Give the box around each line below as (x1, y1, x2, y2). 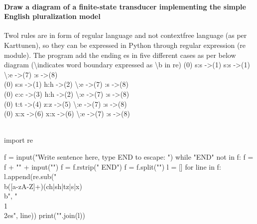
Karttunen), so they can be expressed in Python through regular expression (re (4, 39, 246, 50)
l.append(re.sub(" (4, 171, 57, 182)
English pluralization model (4, 11, 101, 21)
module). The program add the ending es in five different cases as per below (4, 49, 236, 60)
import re (4, 135, 33, 145)
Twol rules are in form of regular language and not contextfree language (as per (4, 30, 247, 40)
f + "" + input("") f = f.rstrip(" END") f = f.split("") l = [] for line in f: (4, 161, 221, 172)
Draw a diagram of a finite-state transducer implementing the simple (4, 1, 246, 11)
